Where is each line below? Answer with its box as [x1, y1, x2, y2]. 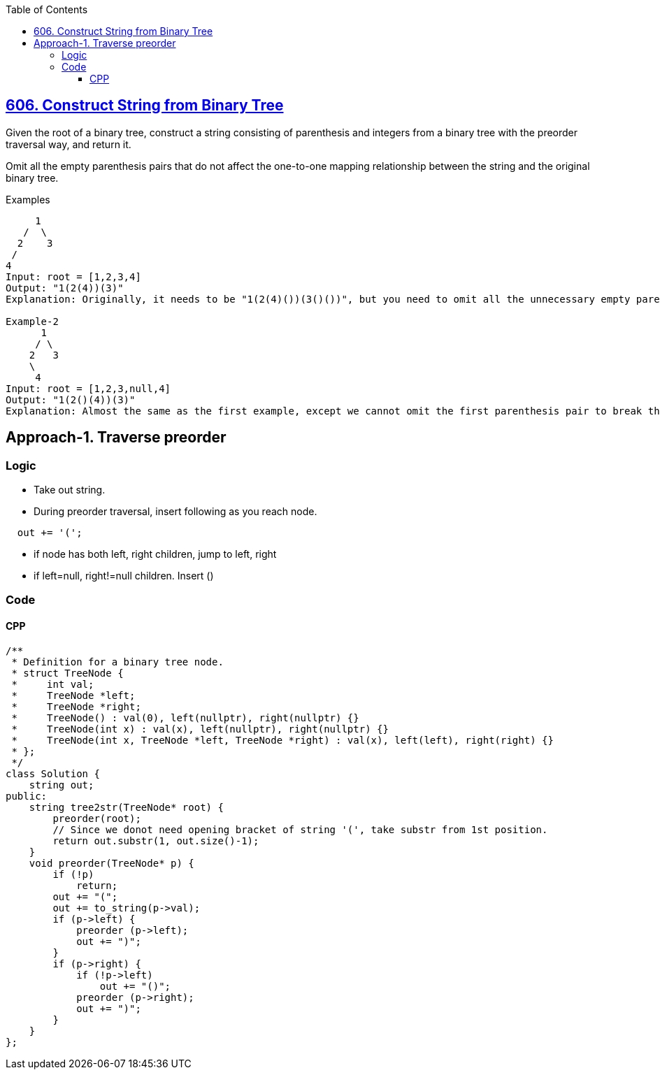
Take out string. [34, 484, 106, 496]
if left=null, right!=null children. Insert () [34, 570, 214, 582]
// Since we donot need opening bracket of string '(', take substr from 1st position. [52, 823, 548, 835]
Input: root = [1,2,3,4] [6, 270, 141, 282]
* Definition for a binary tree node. [11, 656, 224, 668]
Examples [6, 193, 50, 205]
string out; [29, 779, 94, 791]
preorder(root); [52, 812, 141, 824]
